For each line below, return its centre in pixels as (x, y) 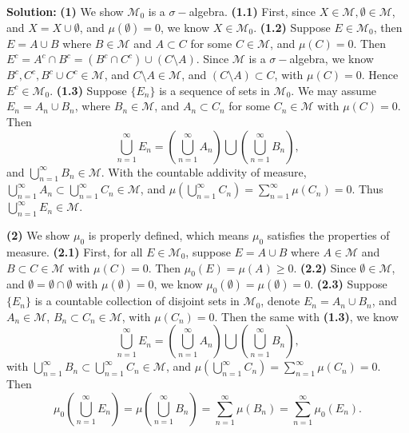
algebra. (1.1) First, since (252, 11)
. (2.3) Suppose (349, 284)
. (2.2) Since (325, 267)
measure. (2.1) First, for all (75, 251)
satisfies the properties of (328, 235)
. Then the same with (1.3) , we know (306, 316)
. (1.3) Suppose (88, 90)
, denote (280, 301)
